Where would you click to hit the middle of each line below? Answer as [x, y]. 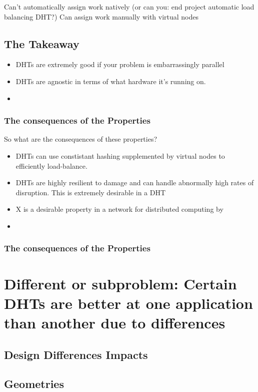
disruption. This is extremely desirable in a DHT [91, 192]
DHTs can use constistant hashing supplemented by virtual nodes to [120, 155]
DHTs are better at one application [128, 303]
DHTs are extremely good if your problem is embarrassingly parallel [120, 64]
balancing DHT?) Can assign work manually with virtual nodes [101, 16]
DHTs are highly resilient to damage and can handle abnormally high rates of [135, 182]
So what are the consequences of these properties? [81, 139]
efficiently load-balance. [51, 165]
